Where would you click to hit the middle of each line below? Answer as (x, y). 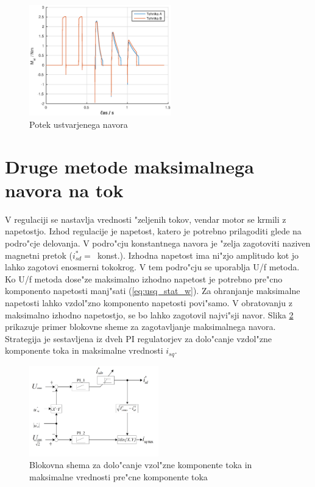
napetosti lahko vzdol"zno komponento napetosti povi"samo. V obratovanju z (149, 303)
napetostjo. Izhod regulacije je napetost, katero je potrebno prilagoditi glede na (153, 231)
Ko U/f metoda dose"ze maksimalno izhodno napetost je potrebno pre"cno (144, 279)
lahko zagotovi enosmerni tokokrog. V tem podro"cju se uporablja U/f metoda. (152, 267)
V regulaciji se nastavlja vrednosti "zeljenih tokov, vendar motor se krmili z (146, 219)
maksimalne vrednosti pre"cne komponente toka (119, 476)
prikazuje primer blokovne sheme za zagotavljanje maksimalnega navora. (140, 327)
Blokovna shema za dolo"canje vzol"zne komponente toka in (141, 465)
